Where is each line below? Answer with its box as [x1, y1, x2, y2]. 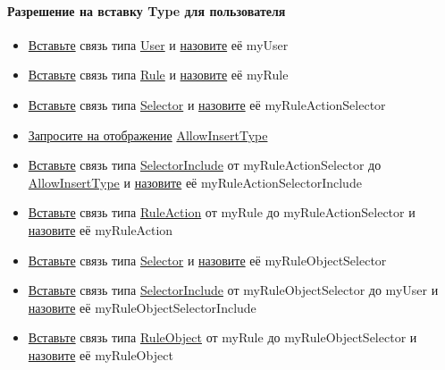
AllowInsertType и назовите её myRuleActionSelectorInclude [28, 172, 362, 191]
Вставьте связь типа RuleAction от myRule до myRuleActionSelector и [28, 203, 416, 222]
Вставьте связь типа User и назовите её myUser [28, 35, 289, 54]
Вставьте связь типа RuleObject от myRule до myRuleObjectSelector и [28, 328, 417, 347]
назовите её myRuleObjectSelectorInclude [28, 298, 256, 316]
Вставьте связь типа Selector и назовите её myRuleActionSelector [28, 95, 386, 114]
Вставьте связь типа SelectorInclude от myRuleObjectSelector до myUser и [28, 281, 439, 299]
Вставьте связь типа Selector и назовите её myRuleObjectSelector [28, 250, 387, 269]
